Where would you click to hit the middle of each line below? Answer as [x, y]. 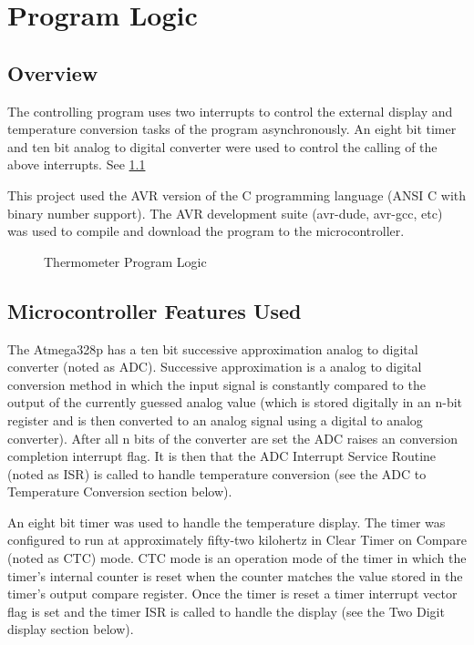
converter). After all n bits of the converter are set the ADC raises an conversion [232, 438]
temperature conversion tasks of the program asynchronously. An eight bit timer [232, 129]
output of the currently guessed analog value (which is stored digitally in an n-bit [235, 402]
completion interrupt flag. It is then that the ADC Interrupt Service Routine [222, 456]
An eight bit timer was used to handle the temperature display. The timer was [227, 522]
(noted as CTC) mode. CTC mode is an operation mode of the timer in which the [237, 558]
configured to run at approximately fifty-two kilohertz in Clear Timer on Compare [237, 540]
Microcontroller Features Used [155, 310]
